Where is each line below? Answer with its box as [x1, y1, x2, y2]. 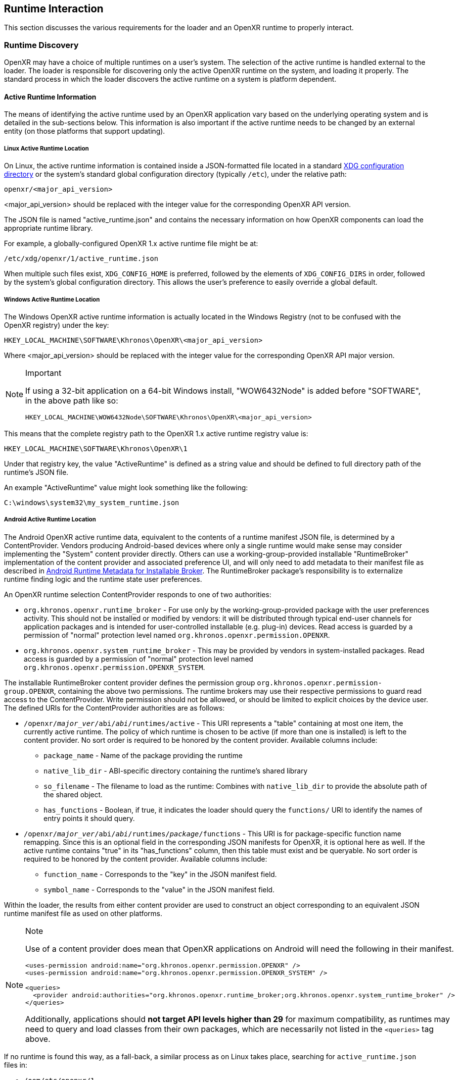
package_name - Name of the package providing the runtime [44, 751, 243, 760]
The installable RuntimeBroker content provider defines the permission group [4, 678, 255, 687]
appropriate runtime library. [4, 224, 93, 233]
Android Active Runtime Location [4, 516, 96, 523]
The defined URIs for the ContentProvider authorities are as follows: [4, 703, 225, 712]
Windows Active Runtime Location [4, 296, 100, 303]
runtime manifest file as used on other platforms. [4, 909, 163, 918]
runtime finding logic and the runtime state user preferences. [4, 574, 202, 583]
